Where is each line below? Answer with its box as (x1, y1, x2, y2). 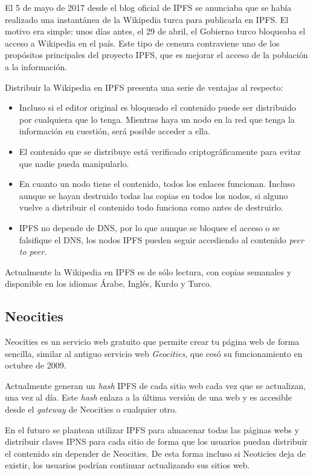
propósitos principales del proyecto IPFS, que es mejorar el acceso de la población (5, 48, 308, 61)
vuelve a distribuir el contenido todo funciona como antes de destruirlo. (19, 201, 283, 214)
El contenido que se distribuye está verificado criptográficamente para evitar (19, 145, 302, 157)
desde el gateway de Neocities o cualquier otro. (5, 403, 177, 416)
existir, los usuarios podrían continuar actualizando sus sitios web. (5, 459, 250, 471)
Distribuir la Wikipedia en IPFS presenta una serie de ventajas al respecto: (5, 80, 283, 93)
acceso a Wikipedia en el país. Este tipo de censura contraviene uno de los (5, 36, 280, 49)
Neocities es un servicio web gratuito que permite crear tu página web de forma (5, 335, 300, 348)
